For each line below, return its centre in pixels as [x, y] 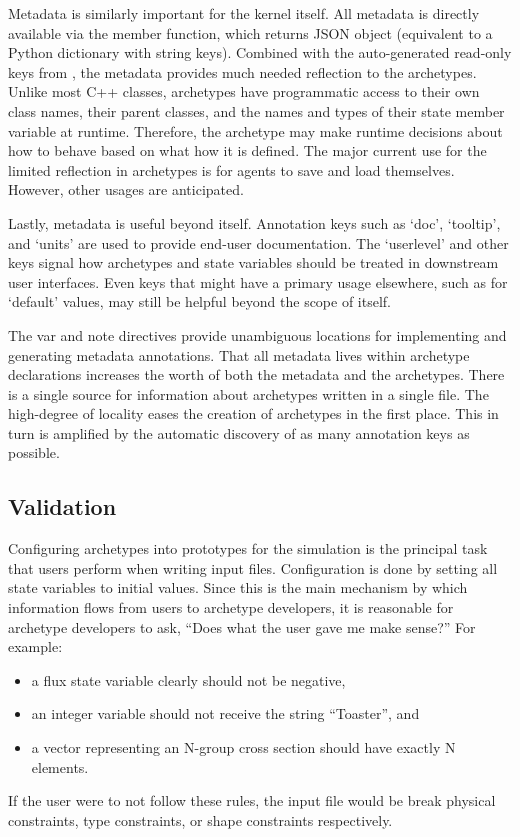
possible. [34, 452]
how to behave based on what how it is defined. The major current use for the [247, 150]
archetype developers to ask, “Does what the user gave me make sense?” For [242, 626]
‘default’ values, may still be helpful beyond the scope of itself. [199, 301]
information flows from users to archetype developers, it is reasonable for [231, 607]
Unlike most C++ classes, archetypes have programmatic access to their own [244, 91]
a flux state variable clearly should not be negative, [188, 679]
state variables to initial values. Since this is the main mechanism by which [238, 587]
